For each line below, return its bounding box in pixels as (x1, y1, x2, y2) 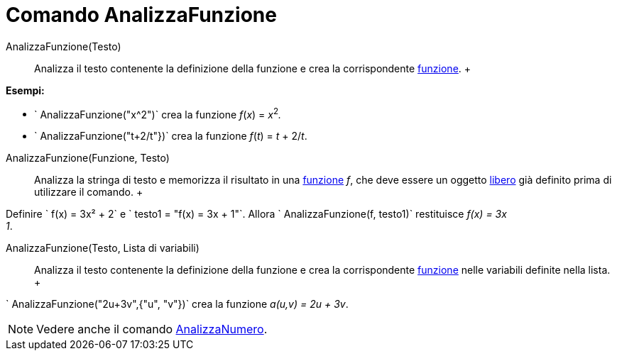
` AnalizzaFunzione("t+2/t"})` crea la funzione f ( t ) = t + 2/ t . (34, 130, 307, 143)
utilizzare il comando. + (34, 186, 143, 199)
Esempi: (6, 84, 45, 96)
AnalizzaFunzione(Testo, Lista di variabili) (6, 242, 200, 255)
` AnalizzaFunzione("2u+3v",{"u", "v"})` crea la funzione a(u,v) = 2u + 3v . (6, 298, 349, 311)
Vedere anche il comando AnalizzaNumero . (36, 322, 268, 337)
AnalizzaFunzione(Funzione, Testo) (6, 152, 170, 165)
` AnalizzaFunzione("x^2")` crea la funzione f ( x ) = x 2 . (34, 106, 282, 121)
